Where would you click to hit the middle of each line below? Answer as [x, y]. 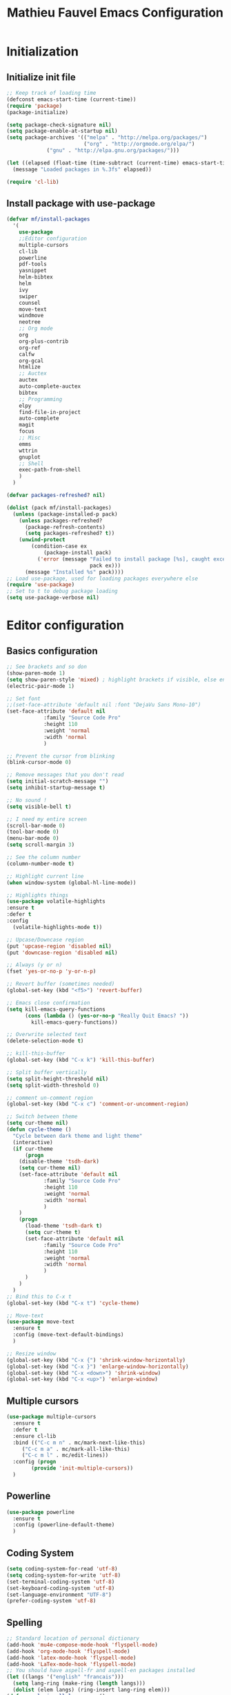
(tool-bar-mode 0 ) [33, 832]
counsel [30, 303]
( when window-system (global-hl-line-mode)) [71, 883]
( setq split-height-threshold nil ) [58, 1079]
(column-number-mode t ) [41, 863]
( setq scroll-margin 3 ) [41, 845]
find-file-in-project [50, 412]
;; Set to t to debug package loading [62, 591]
